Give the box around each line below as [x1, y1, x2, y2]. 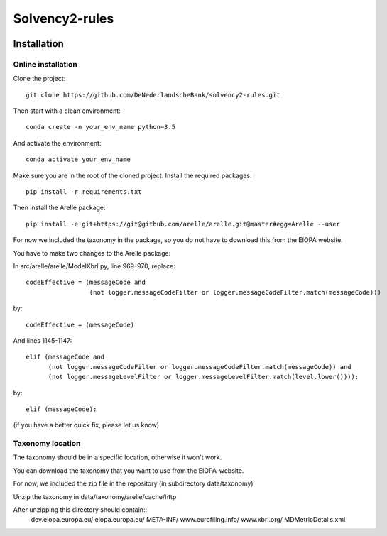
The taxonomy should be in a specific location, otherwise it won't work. [13, 453, 222, 461]
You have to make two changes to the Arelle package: [13, 248, 171, 257]
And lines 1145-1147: [13, 336, 72, 344]
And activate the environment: [13, 138, 102, 147]
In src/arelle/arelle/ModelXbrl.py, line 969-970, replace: [13, 262, 175, 270]
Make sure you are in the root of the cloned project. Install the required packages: [13, 171, 252, 180]
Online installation [13, 59, 77, 69]
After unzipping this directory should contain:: [13, 505, 148, 514]
